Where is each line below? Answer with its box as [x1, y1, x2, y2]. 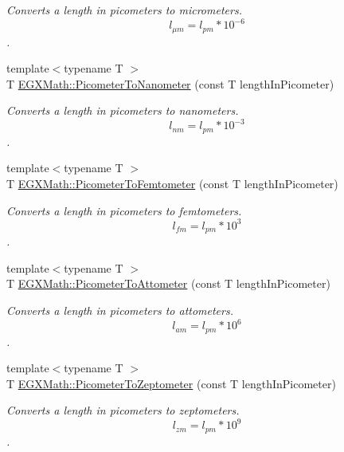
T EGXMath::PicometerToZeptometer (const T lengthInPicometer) [6, 375, 336, 391]
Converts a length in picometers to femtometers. [6, 202, 242, 218]
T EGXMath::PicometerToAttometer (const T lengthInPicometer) [6, 275, 330, 292]
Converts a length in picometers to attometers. [6, 301, 233, 318]
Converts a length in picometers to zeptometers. [6, 402, 240, 419]
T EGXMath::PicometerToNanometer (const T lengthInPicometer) [6, 75, 334, 92]
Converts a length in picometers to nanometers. [6, 102, 239, 119]
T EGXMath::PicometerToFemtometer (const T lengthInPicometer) [6, 175, 338, 192]
